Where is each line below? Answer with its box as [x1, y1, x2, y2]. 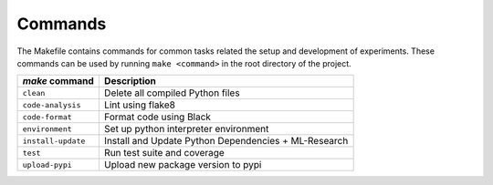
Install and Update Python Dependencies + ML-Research [103, 135, 349, 148]
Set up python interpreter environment [103, 123, 269, 136]
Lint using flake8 [103, 98, 175, 111]
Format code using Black [103, 110, 212, 123]
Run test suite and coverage [103, 147, 226, 159]
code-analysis [22, 100, 81, 109]
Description [103, 75, 157, 87]
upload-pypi [22, 159, 72, 170]
